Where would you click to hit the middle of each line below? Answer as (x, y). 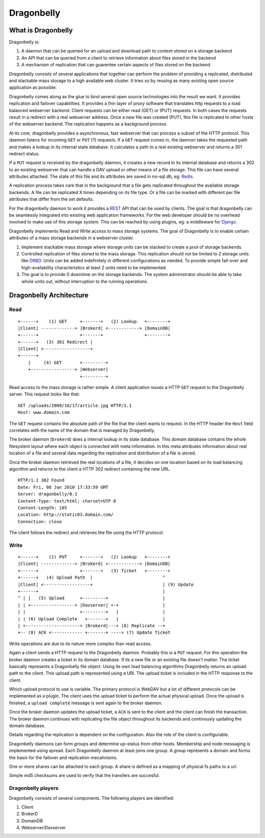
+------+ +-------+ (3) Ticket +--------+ (94, 571)
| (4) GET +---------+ (68, 363)
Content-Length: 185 (42, 508)
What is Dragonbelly (41, 30)
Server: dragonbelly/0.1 (48, 494)
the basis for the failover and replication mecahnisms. (63, 757)
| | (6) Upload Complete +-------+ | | (92, 619)
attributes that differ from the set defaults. (52, 199)
